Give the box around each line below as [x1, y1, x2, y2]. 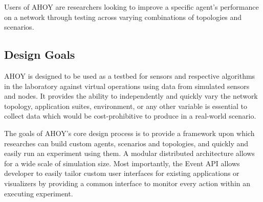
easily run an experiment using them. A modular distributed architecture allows [4, 148, 255, 159]
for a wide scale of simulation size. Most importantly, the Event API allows [4, 158, 240, 168]
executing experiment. [4, 188, 73, 198]
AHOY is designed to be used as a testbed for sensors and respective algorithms [4, 70, 255, 81]
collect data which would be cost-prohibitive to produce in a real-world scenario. [4, 110, 256, 121]
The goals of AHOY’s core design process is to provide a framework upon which [4, 127, 255, 138]
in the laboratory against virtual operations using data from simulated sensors [4, 80, 250, 91]
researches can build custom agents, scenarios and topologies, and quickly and [4, 138, 249, 148]
